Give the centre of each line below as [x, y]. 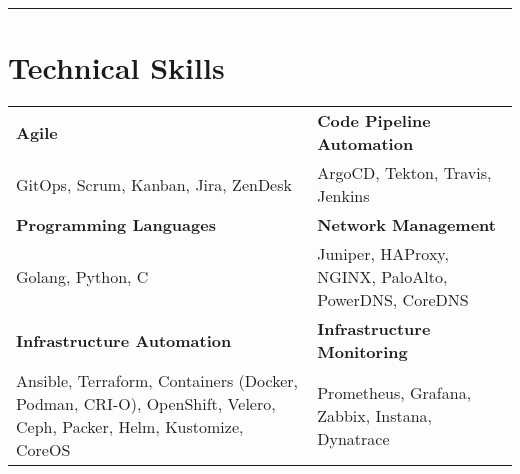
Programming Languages [116, 225]
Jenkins [343, 196]
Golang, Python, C [82, 277]
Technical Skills [116, 67]
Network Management [406, 225]
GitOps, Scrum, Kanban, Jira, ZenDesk [154, 184]
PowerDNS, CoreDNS [393, 300]
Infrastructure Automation [124, 340]
